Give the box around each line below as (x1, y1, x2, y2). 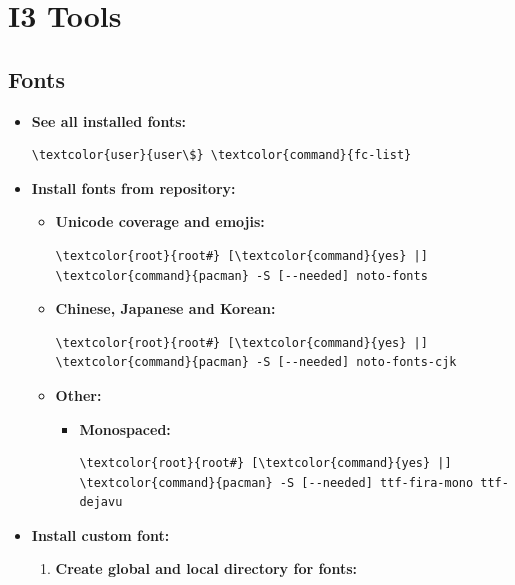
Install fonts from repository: (31, 177, 236, 198)
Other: (55, 384, 102, 405)
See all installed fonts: (31, 110, 186, 131)
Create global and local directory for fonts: (55, 558, 357, 579)
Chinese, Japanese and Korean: (55, 298, 276, 319)
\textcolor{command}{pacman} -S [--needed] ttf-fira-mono (79, 475, 474, 490)
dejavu (79, 495, 123, 510)
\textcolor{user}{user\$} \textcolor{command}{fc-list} (31, 148, 412, 163)
